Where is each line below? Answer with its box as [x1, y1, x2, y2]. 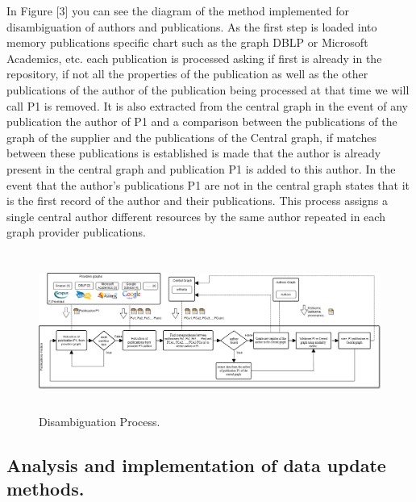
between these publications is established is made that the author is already [6, 144, 381, 161]
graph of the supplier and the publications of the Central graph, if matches [6, 128, 376, 145]
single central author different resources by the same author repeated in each [6, 207, 385, 224]
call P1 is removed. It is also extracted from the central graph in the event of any [6, 97, 408, 114]
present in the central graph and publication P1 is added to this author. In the [6, 160, 396, 177]
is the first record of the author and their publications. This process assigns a [6, 192, 389, 209]
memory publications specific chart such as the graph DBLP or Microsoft [6, 34, 368, 51]
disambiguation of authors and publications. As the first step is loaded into [6, 18, 377, 35]
